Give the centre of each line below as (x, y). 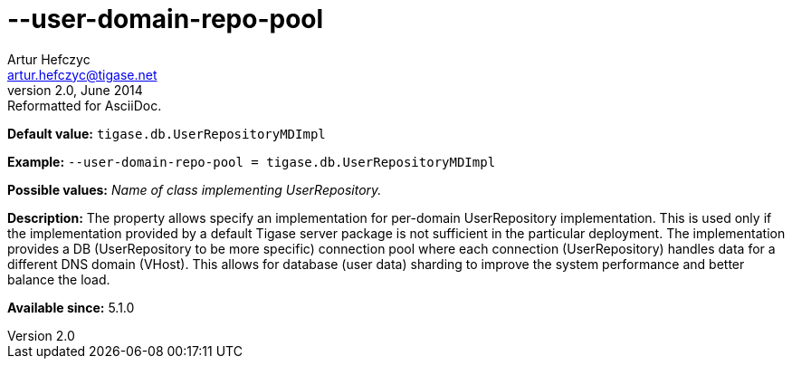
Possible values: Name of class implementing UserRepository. (195, 189)
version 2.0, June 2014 (75, 90)
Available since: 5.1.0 (71, 307)
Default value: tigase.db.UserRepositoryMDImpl (167, 133)
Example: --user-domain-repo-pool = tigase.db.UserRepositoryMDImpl (252, 161)
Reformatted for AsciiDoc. (85, 105)
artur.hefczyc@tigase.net (82, 74)
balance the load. (59, 279)
